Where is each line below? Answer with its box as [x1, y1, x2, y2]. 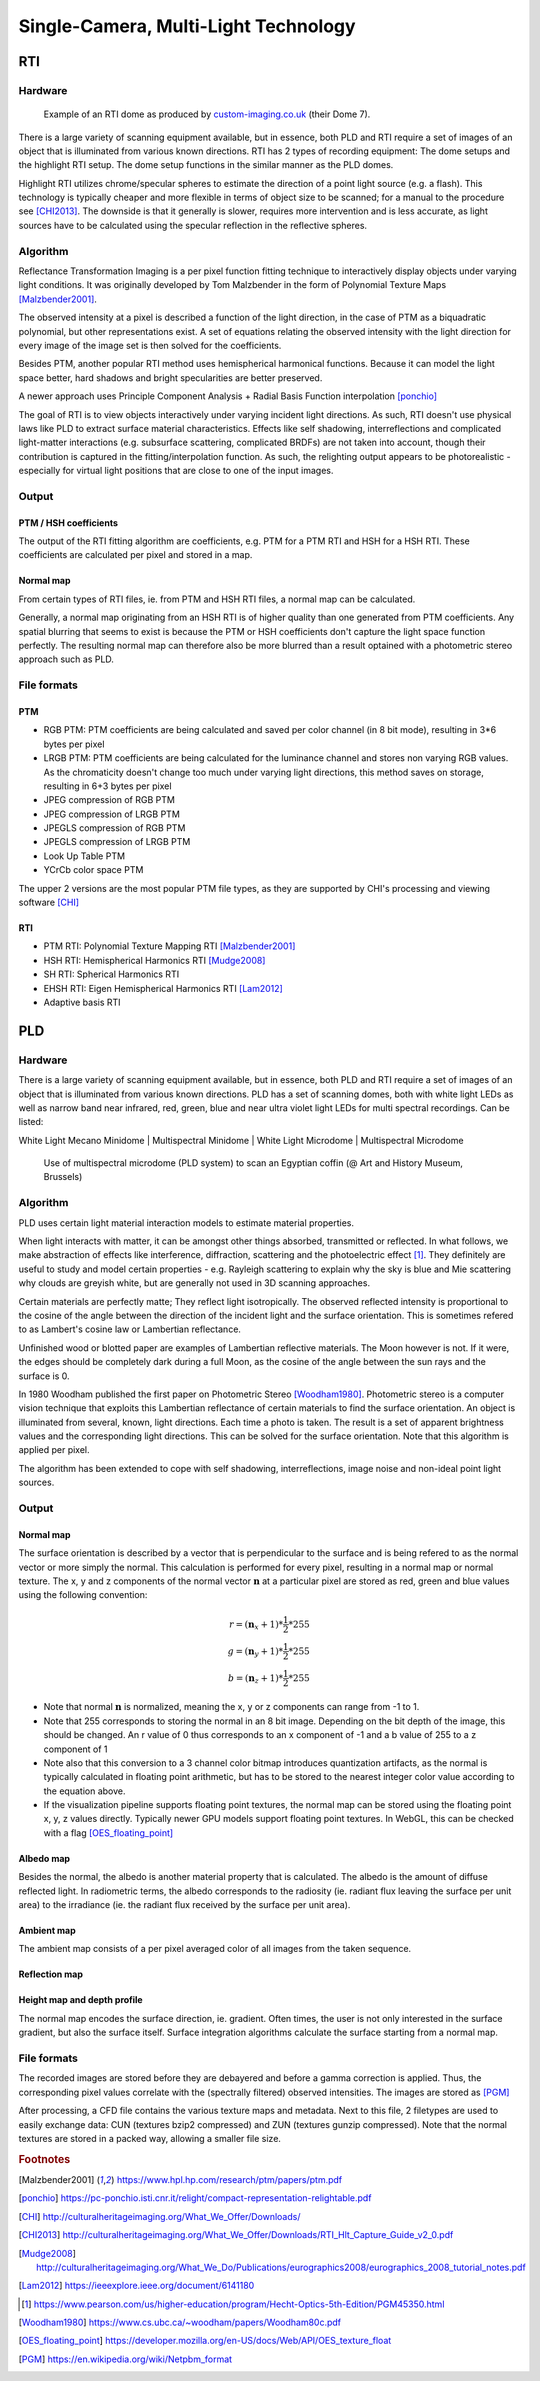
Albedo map [18, 1852, 70, 1864]
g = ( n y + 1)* [227, 1645, 284, 1659]
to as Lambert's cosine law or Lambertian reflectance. [18, 1323, 242, 1335]
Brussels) [43, 1171, 83, 1183]
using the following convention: [18, 1589, 148, 1601]
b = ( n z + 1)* [227, 1672, 284, 1685]
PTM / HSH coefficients [18, 516, 119, 529]
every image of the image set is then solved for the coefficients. [18, 339, 282, 351]
